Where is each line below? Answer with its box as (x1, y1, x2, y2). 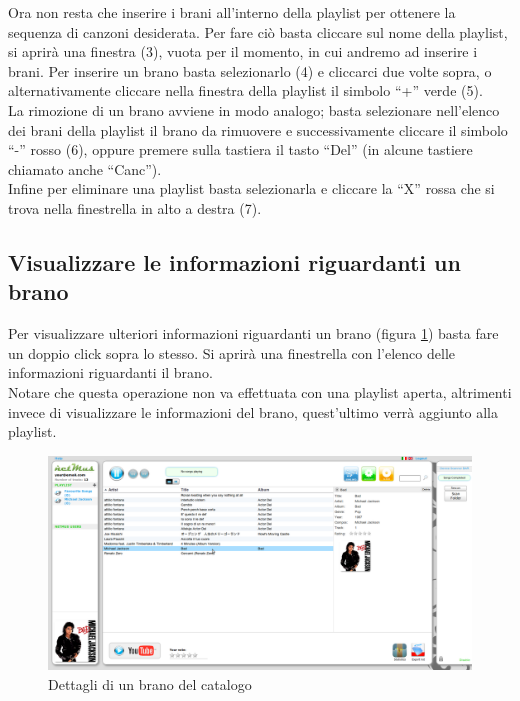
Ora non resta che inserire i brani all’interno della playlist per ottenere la (8, 2, 456, 22)
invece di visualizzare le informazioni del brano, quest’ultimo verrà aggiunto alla (8, 401, 498, 422)
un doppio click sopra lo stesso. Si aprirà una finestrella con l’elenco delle (8, 342, 455, 363)
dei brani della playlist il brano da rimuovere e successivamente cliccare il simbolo (8, 119, 508, 140)
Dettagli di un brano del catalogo (48, 673, 252, 694)
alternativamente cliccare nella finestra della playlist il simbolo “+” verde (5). (8, 80, 483, 101)
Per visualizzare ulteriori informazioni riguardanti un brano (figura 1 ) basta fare (8, 323, 499, 344)
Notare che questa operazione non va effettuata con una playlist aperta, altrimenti (8, 381, 512, 402)
